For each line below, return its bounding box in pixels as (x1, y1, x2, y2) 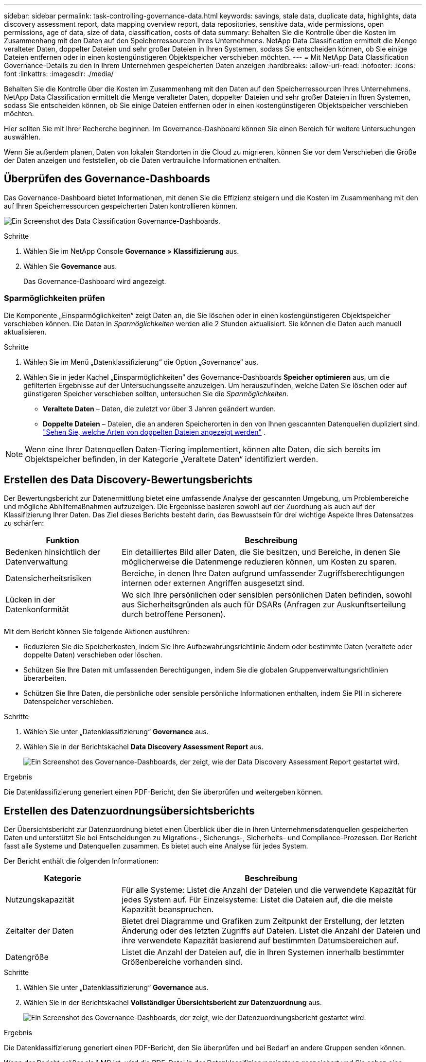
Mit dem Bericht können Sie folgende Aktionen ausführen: (4, 627, 189, 636)
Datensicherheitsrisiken (5, 573, 91, 584)
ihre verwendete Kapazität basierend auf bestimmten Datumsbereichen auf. (122, 936, 399, 946)
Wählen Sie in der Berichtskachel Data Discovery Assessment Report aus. (23, 743, 264, 751)
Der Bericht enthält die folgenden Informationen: (4, 857, 159, 866)
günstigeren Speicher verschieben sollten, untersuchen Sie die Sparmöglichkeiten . (23, 389, 289, 398)
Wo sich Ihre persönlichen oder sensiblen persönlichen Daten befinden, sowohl (122, 590, 412, 600)
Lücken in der (5, 595, 55, 605)
